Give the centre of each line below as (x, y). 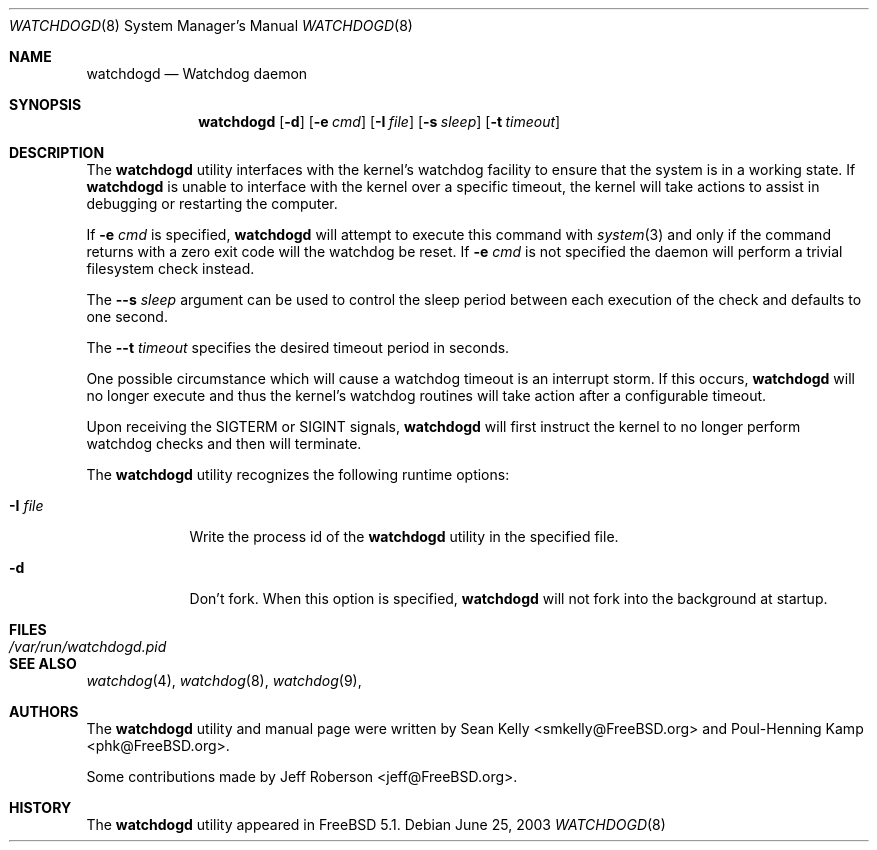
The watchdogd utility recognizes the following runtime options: (298, 474)
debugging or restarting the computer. (212, 203)
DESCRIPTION (57, 152)
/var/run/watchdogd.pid (88, 646)
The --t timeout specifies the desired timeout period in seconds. (298, 347)
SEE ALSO (43, 663)
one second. (127, 316)
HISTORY (40, 807)
